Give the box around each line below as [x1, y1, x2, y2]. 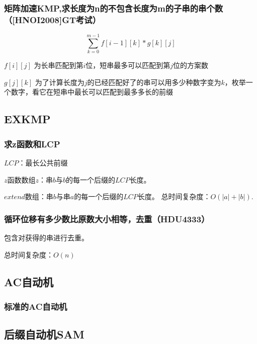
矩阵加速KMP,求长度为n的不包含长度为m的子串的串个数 [4, 2, 223, 14]
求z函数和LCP [4, 137, 60, 150]
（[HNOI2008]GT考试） [4, 13, 101, 26]
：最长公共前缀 [18, 157, 68, 168]
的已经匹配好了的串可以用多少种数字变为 [87, 76, 221, 87]
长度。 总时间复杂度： [137, 191, 211, 202]
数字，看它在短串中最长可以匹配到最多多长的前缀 [11, 87, 173, 97]
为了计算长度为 [35, 76, 84, 87]
